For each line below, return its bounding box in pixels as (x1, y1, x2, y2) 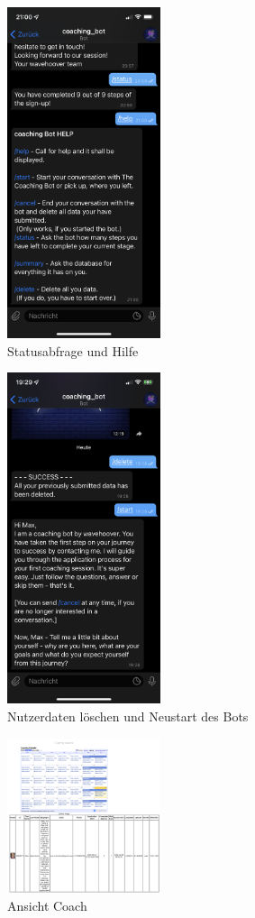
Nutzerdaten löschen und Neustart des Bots (7, 707, 249, 726)
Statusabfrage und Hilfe (7, 341, 139, 360)
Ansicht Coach (7, 896, 87, 915)
